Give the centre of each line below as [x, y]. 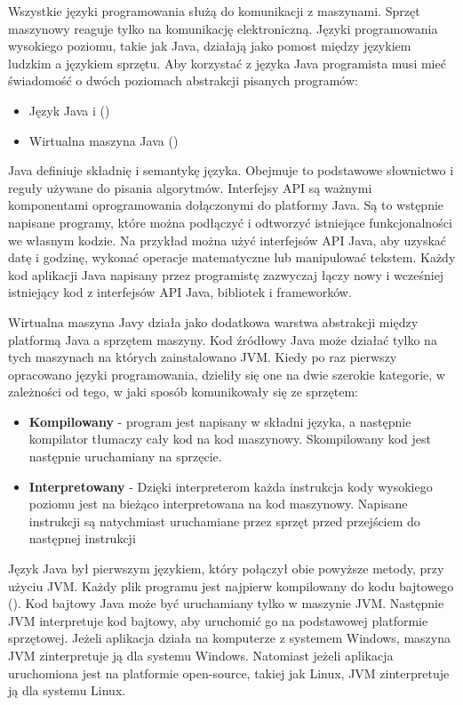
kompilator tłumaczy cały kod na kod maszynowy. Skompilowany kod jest [230, 439]
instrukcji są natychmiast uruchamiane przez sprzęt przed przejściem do [224, 521]
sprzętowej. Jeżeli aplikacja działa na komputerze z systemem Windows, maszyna [230, 638]
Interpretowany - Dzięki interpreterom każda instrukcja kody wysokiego [231, 486]
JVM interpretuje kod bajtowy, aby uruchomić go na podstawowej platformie [218, 620]
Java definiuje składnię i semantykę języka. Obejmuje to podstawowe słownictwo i [231, 170]
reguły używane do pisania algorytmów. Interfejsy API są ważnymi [190, 187]
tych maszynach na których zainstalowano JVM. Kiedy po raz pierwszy [203, 357]
